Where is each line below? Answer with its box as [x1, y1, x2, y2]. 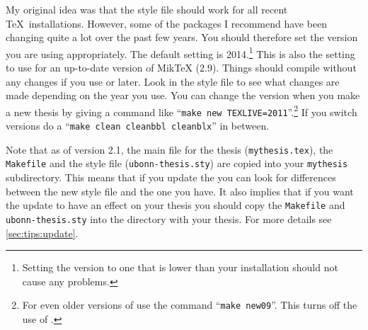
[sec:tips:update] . [6, 225, 79, 240]
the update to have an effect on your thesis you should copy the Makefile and [6, 198, 345, 212]
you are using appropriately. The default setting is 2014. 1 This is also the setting [6, 44, 355, 61]
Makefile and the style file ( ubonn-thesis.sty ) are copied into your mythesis [6, 156, 348, 171]
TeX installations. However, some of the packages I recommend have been [6, 16, 328, 30]
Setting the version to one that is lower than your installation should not [22, 260, 338, 275]
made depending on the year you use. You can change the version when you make [6, 88, 360, 103]
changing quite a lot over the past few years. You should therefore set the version [6, 30, 358, 45]
